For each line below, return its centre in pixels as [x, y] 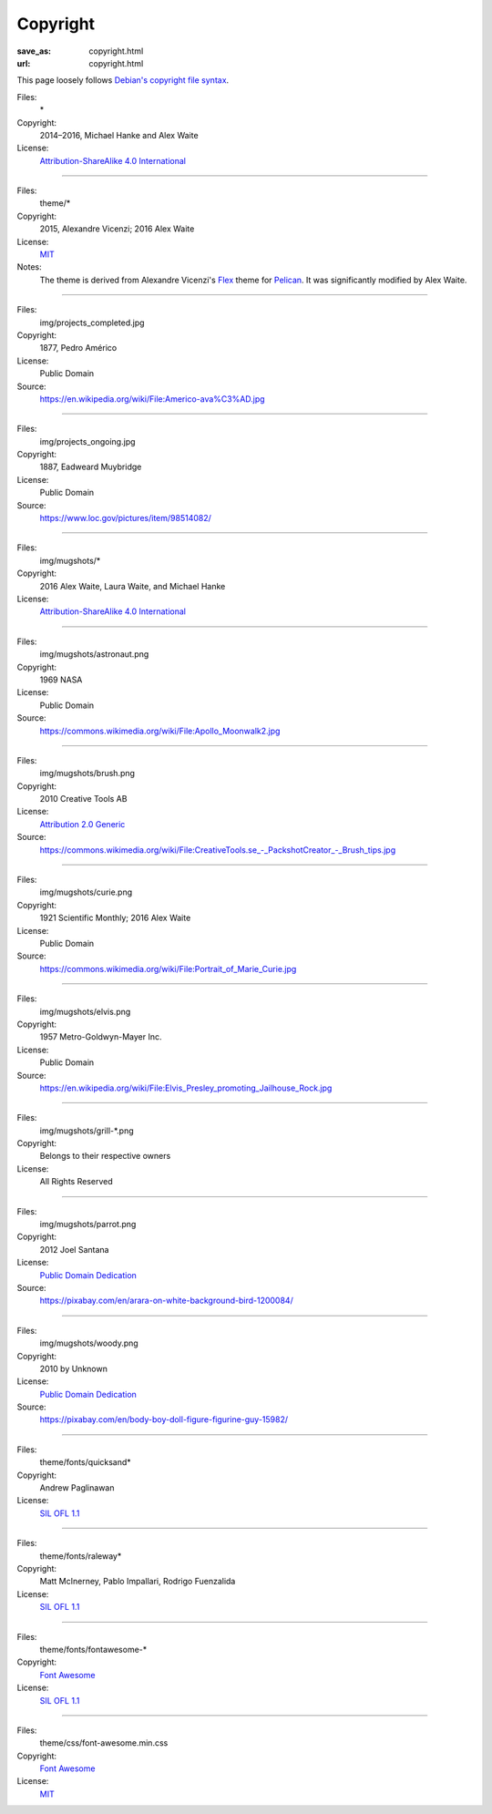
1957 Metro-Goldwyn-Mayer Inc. [101, 1037]
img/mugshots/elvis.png [85, 1011]
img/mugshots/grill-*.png [87, 1131]
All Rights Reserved [76, 1182]
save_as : [34, 51]
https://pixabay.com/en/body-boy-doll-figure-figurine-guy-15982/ [164, 1419]
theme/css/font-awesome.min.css [104, 1743]
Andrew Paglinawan [77, 1488]
